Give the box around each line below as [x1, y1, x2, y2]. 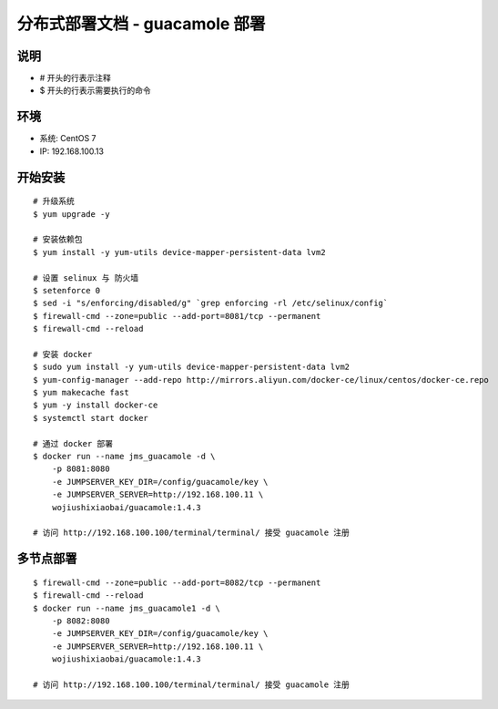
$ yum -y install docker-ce [33, 400, 158, 410]
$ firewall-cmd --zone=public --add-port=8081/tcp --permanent [33, 311, 321, 321]
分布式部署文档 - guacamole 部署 [16, 14, 266, 34]
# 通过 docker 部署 [33, 438, 114, 448]
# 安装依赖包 [33, 234, 83, 245]
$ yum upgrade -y [33, 209, 110, 219]
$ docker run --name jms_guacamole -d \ [33, 451, 216, 461]
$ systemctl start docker [33, 413, 149, 423]
